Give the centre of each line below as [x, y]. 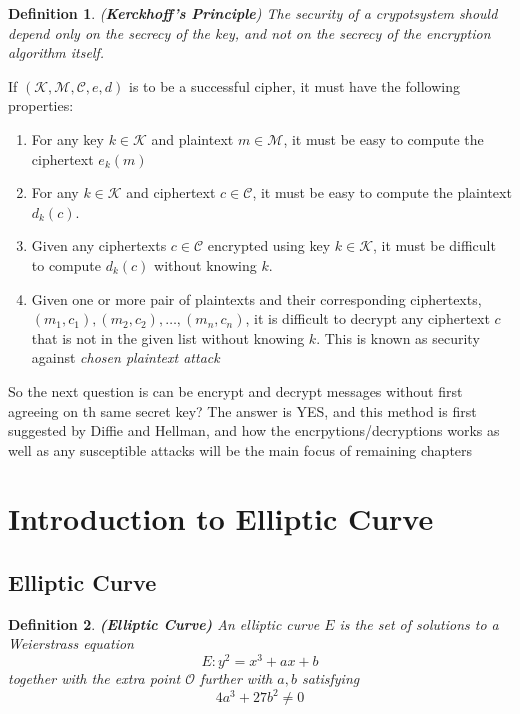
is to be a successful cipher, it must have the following [294, 85]
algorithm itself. [56, 52]
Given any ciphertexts [99, 245]
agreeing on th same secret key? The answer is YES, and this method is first [242, 410]
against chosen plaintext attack [125, 357]
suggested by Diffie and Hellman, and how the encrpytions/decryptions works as [254, 430]
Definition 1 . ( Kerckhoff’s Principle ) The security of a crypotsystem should [253, 13]
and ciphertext [171, 192]
